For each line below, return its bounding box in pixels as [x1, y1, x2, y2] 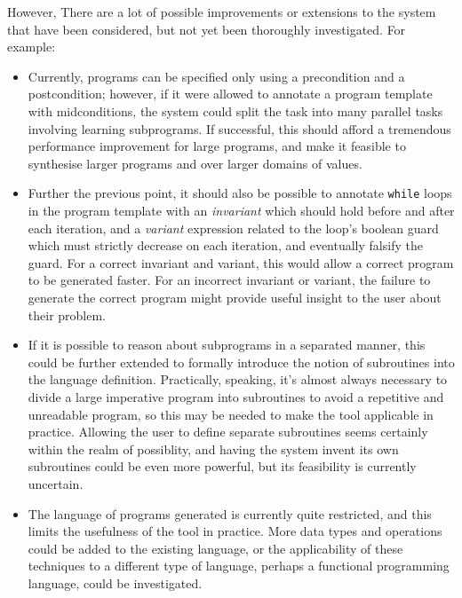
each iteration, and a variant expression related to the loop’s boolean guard [28, 218, 439, 237]
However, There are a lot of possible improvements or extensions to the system [7, 3, 436, 20]
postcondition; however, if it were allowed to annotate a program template [28, 84, 433, 103]
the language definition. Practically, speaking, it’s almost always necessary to [28, 370, 448, 389]
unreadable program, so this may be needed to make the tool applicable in [28, 405, 434, 423]
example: [7, 37, 56, 56]
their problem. [28, 305, 107, 324]
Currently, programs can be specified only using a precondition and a [28, 67, 405, 85]
